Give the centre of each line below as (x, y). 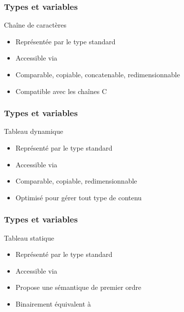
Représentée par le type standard (65, 41)
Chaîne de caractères (35, 25)
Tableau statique (29, 237)
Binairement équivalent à (53, 303)
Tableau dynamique (34, 131)
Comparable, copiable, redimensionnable (76, 181)
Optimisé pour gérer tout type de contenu (78, 197)
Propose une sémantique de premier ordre (78, 287)
